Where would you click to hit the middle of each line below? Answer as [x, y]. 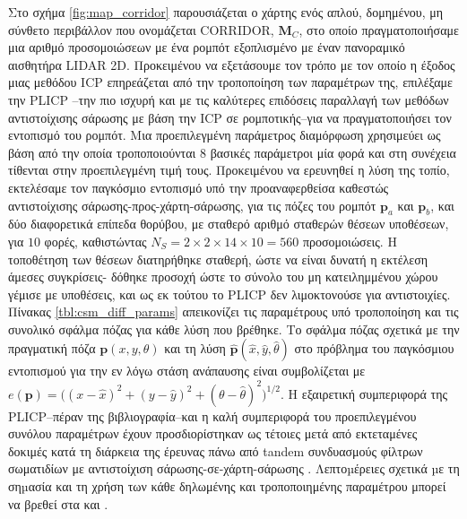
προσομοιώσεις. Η [350, 241]
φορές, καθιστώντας [95, 241]
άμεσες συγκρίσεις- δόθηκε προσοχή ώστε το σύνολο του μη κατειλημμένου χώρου [223, 277]
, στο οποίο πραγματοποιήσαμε [379, 29]
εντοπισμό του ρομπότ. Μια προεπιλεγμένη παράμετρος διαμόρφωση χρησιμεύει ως [225, 135]
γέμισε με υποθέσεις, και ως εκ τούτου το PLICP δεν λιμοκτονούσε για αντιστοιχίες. [229, 294]
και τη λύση [195, 348]
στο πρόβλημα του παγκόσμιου [374, 348]
